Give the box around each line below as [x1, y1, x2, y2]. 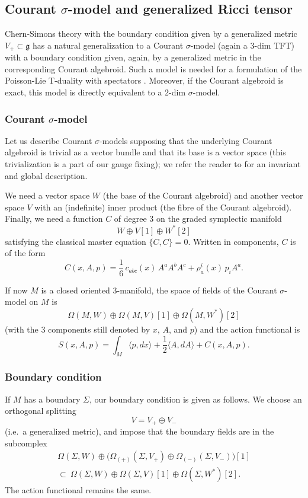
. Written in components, [188, 235, 279, 247]
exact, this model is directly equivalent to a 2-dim [5, 86, 186, 98]
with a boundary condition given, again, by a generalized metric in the [5, 51, 261, 63]
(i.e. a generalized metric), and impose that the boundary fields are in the [5, 425, 274, 438]
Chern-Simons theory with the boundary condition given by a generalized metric [5, 27, 297, 40]
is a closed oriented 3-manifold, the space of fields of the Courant [41, 283, 277, 296]
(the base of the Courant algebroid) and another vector [102, 189, 303, 202]
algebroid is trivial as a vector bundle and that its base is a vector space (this [5, 146, 286, 158]
